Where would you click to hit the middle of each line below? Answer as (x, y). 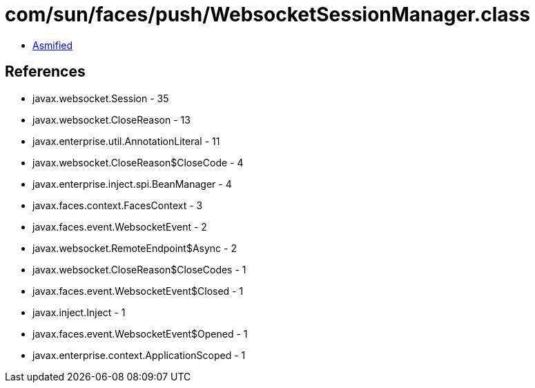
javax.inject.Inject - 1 (79, 312)
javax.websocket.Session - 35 (101, 98)
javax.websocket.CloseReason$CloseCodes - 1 (139, 269)
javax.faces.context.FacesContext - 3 (118, 205)
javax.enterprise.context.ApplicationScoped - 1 (139, 355)
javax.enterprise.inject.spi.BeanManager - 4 (132, 184)
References (45, 72)
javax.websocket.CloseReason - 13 (111, 119)
